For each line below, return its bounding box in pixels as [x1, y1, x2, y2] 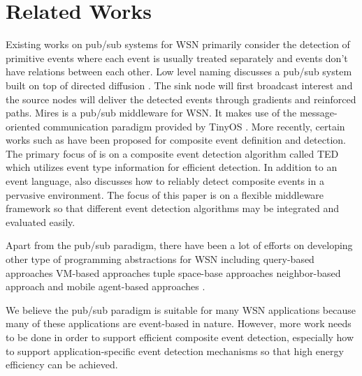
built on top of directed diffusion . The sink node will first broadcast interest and [6, 77, 353, 92]
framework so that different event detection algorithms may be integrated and [6, 201, 340, 216]
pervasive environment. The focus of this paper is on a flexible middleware [6, 187, 324, 202]
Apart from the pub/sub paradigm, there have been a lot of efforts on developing [6, 238, 353, 253]
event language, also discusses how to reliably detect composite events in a [6, 174, 324, 188]
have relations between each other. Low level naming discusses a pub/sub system [6, 64, 352, 79]
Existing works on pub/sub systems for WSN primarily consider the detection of [6, 37, 350, 52]
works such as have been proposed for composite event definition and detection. [6, 133, 346, 147]
